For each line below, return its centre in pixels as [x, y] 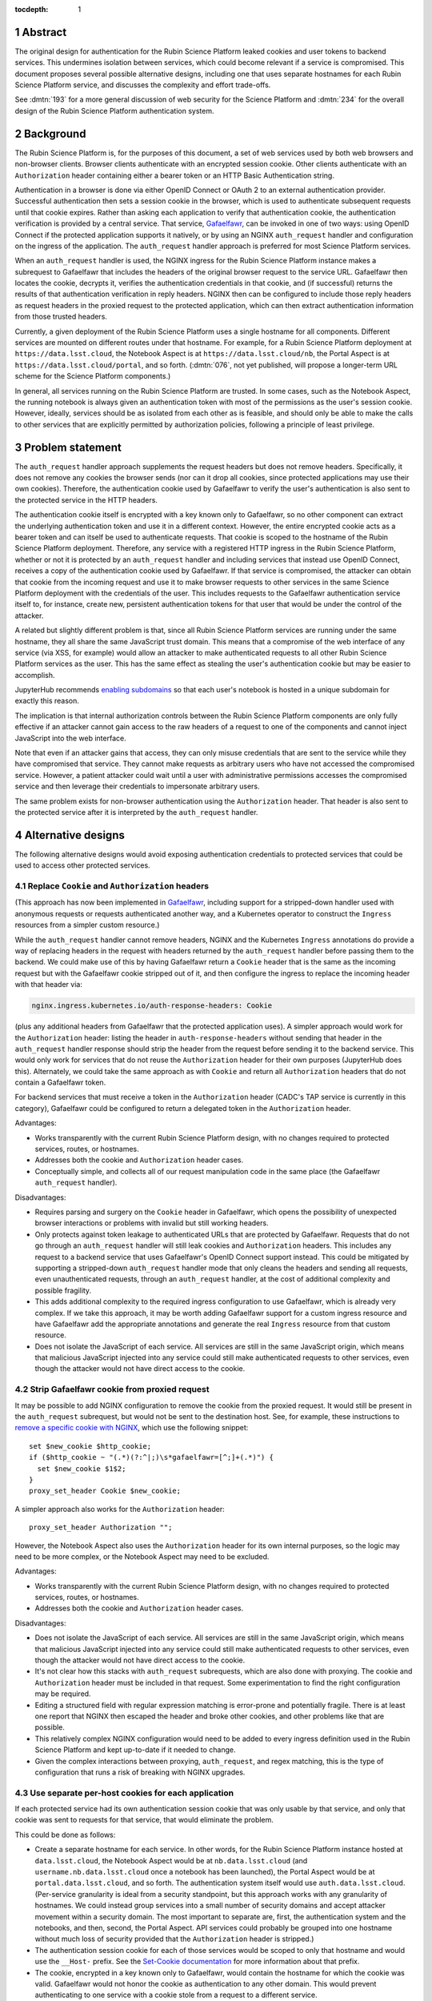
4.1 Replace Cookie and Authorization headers [112, 886]
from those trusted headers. [61, 317]
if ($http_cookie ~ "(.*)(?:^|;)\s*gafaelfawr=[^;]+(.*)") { [151, 1458]
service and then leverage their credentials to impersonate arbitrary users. [137, 786]
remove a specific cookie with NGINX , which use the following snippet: [132, 1428]
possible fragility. [63, 1290]
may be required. [63, 1694]
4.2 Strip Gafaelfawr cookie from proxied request [112, 1389]
